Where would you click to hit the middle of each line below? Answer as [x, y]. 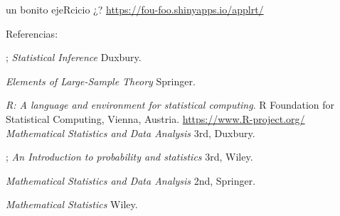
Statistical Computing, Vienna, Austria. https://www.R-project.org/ [155, 118]
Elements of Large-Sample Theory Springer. [101, 81]
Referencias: [32, 33]
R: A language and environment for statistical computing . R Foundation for [170, 105]
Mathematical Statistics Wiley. [72, 204]
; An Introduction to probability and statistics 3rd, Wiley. [129, 157]
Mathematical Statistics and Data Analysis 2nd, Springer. [131, 180]
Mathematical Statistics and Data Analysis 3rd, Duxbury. [131, 133]
